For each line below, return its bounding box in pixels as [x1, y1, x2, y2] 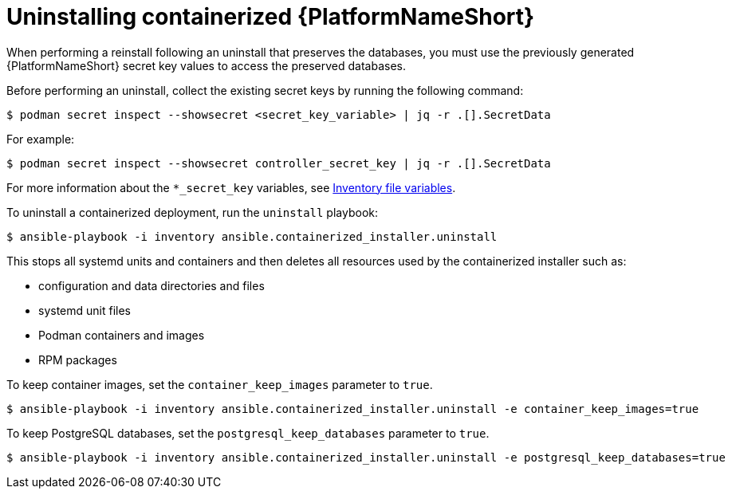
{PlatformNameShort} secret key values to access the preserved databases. [6, 58, 406, 73]
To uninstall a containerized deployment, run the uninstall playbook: [6, 205, 378, 219]
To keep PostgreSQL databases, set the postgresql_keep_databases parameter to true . [6, 426, 490, 440]
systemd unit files [38, 303, 131, 317]
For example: [6, 132, 75, 146]
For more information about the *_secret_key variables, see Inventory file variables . [6, 180, 456, 194]
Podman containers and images [38, 328, 205, 342]
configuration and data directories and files [38, 278, 265, 293]
